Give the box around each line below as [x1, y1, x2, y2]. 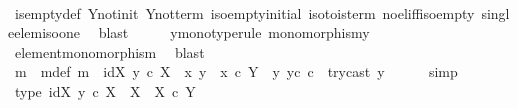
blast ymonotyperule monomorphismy [98, 22, 370, 43]
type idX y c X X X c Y [14, 80, 196, 101]
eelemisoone [8, 22, 81, 43]
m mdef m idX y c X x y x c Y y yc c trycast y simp [14, 61, 458, 82]
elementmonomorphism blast [14, 41, 205, 62]
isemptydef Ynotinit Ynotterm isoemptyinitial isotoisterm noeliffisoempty [14, 2, 475, 23]
